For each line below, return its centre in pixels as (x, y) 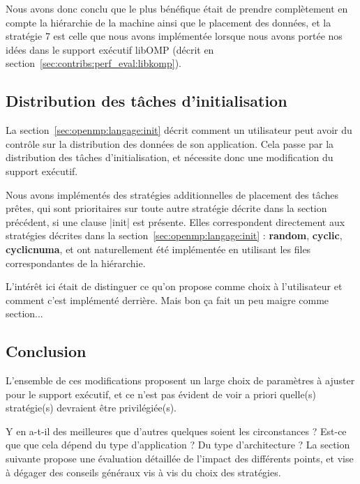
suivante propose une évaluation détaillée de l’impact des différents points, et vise (180, 459)
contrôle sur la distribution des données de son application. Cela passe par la (170, 143)
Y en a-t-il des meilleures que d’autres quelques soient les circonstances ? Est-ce (176, 431)
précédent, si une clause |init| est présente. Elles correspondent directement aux (175, 221)
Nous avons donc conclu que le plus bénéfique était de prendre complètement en (177, 8)
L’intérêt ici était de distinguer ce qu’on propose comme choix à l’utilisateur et (174, 286)
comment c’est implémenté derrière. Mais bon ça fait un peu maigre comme (167, 300)
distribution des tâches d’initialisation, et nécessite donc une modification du (170, 157)
